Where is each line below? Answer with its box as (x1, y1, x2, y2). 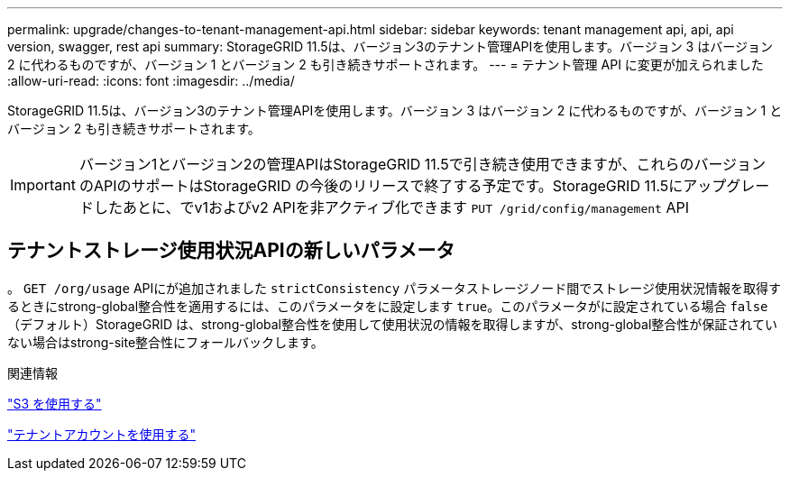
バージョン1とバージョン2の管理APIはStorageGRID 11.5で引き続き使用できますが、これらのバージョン (78, 155, 767, 173)
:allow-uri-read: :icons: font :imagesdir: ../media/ (7, 73, 295, 88)
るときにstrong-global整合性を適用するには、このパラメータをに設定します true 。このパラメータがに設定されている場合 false (7, 298, 768, 314)
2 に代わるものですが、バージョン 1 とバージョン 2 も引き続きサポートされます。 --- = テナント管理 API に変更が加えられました (7, 57, 764, 72)
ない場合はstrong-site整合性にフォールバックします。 (7, 334, 324, 350)
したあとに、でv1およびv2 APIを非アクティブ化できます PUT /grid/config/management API (93, 198, 689, 216)
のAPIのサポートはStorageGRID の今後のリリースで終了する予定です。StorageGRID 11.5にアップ (78, 177, 727, 195)
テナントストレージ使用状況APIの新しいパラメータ (7, 239, 455, 262)
